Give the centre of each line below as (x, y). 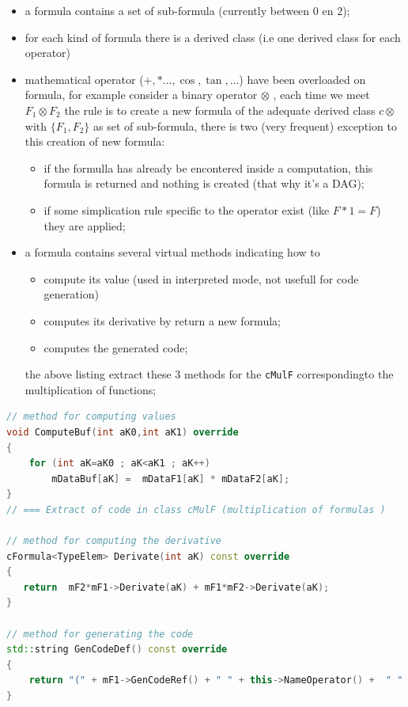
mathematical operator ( (84, 79)
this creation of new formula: (95, 141)
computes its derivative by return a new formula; (162, 320)
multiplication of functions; (91, 389)
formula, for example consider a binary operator (141, 95)
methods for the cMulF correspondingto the (289, 374)
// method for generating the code (100, 634)
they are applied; (85, 225)
